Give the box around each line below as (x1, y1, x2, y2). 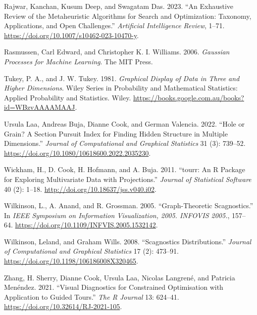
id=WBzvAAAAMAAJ (4, 102, 75, 112)
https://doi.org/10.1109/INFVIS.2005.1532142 (15, 220, 156, 230)
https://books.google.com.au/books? (133, 92, 244, 102)
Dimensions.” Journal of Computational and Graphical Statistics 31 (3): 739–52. (4, 138, 246, 148)
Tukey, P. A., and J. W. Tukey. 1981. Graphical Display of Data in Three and (4, 73, 240, 83)
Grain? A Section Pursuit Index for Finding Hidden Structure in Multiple (4, 128, 228, 138)
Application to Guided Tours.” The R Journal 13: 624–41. (4, 291, 179, 302)
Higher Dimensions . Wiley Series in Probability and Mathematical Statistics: (4, 83, 238, 93)
